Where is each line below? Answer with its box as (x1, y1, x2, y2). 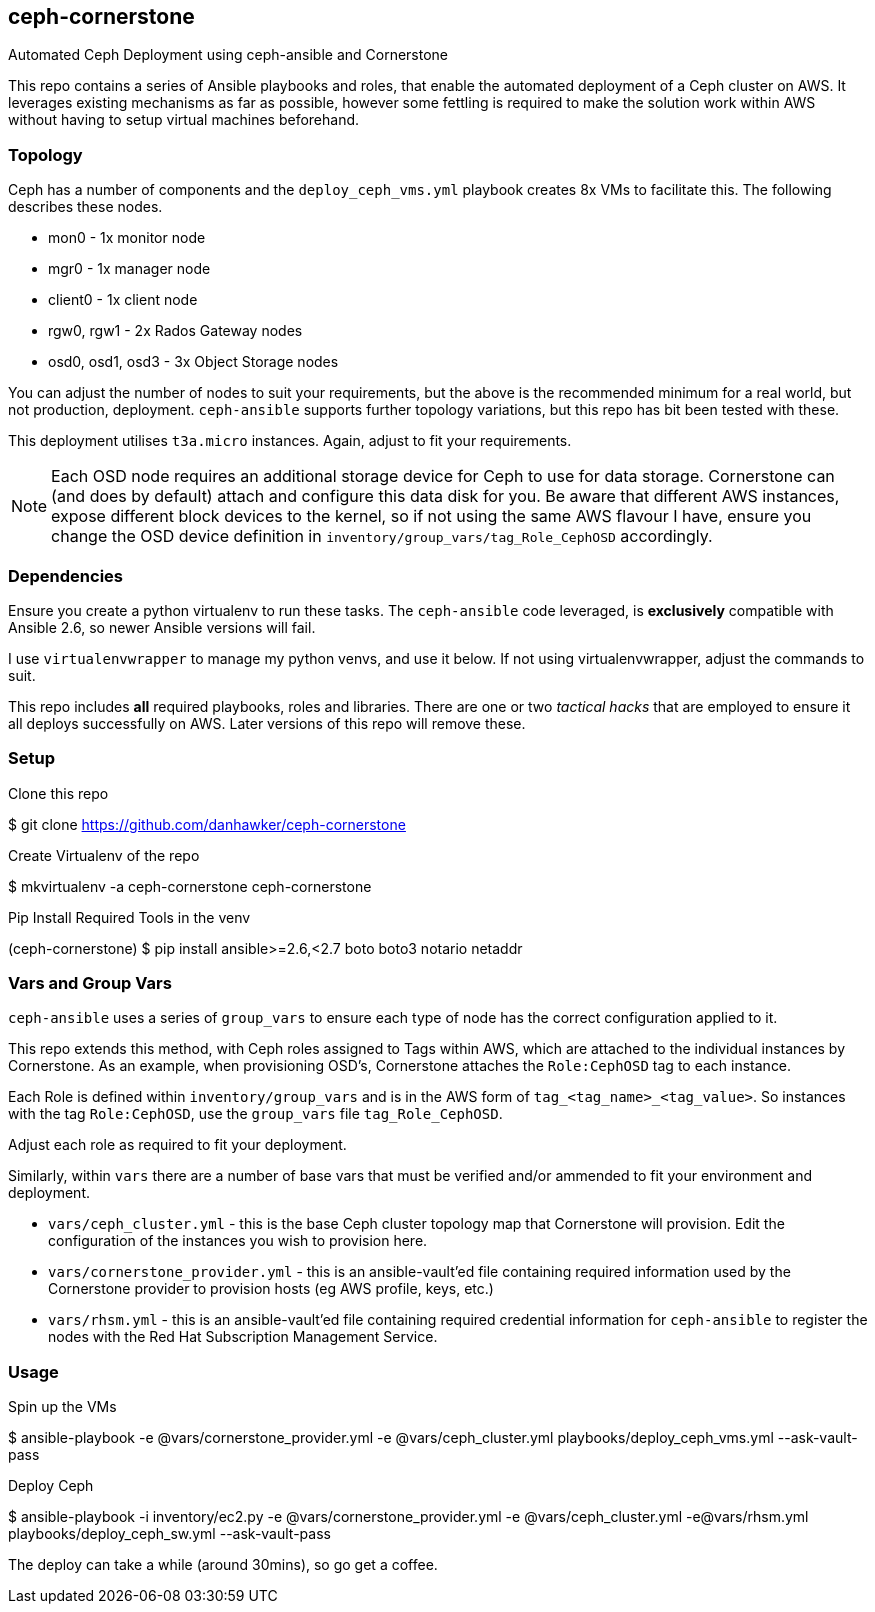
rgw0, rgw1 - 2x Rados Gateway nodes (48, 322, 303, 340)
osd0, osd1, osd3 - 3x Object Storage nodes (48, 353, 339, 371)
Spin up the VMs (8, 1398, 117, 1416)
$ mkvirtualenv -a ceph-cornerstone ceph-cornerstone (8, 877, 372, 895)
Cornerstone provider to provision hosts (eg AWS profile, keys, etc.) (48, 1280, 494, 1298)
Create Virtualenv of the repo (8, 846, 200, 864)
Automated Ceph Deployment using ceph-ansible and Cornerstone (8, 46, 449, 64)
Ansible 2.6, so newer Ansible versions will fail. (8, 618, 316, 636)
